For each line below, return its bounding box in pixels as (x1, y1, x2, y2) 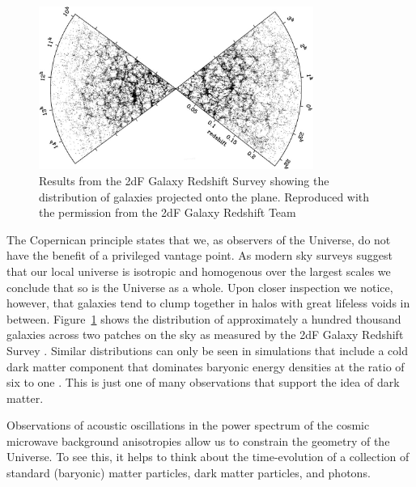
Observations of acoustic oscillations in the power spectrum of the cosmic (6, 417, 370, 434)
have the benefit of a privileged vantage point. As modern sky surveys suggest (6, 247, 393, 264)
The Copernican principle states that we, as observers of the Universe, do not (6, 231, 391, 248)
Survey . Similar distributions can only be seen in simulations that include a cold (6, 341, 408, 358)
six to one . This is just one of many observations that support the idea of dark (6, 374, 400, 391)
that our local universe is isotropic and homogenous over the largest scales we (6, 262, 391, 279)
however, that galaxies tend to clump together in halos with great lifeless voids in (6, 294, 410, 311)
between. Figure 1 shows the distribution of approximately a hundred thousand (6, 310, 401, 327)
